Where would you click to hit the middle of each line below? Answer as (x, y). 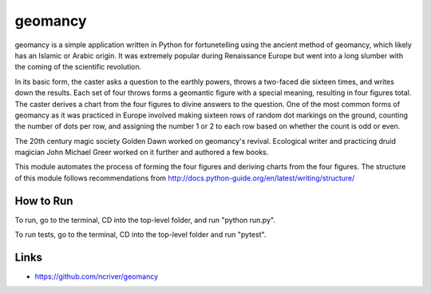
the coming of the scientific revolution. (78, 67)
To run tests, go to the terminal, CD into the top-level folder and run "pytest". (140, 235)
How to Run (44, 201)
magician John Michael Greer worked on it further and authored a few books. (142, 153)
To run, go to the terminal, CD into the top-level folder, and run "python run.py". (145, 220)
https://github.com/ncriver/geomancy (97, 276)
